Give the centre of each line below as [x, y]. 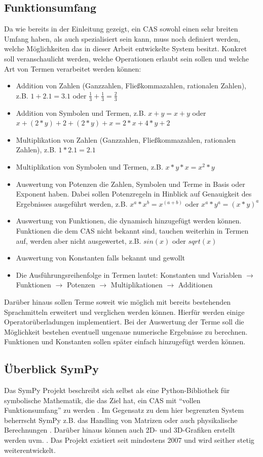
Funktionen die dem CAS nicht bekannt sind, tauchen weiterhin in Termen [132, 230]
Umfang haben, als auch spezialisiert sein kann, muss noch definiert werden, [122, 38]
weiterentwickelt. [30, 450]
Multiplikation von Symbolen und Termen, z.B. [89, 166]
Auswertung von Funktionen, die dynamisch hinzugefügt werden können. [129, 221]
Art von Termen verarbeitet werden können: [73, 68]
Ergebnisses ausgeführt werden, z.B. [72, 203]
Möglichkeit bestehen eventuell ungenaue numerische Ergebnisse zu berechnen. [126, 331]
